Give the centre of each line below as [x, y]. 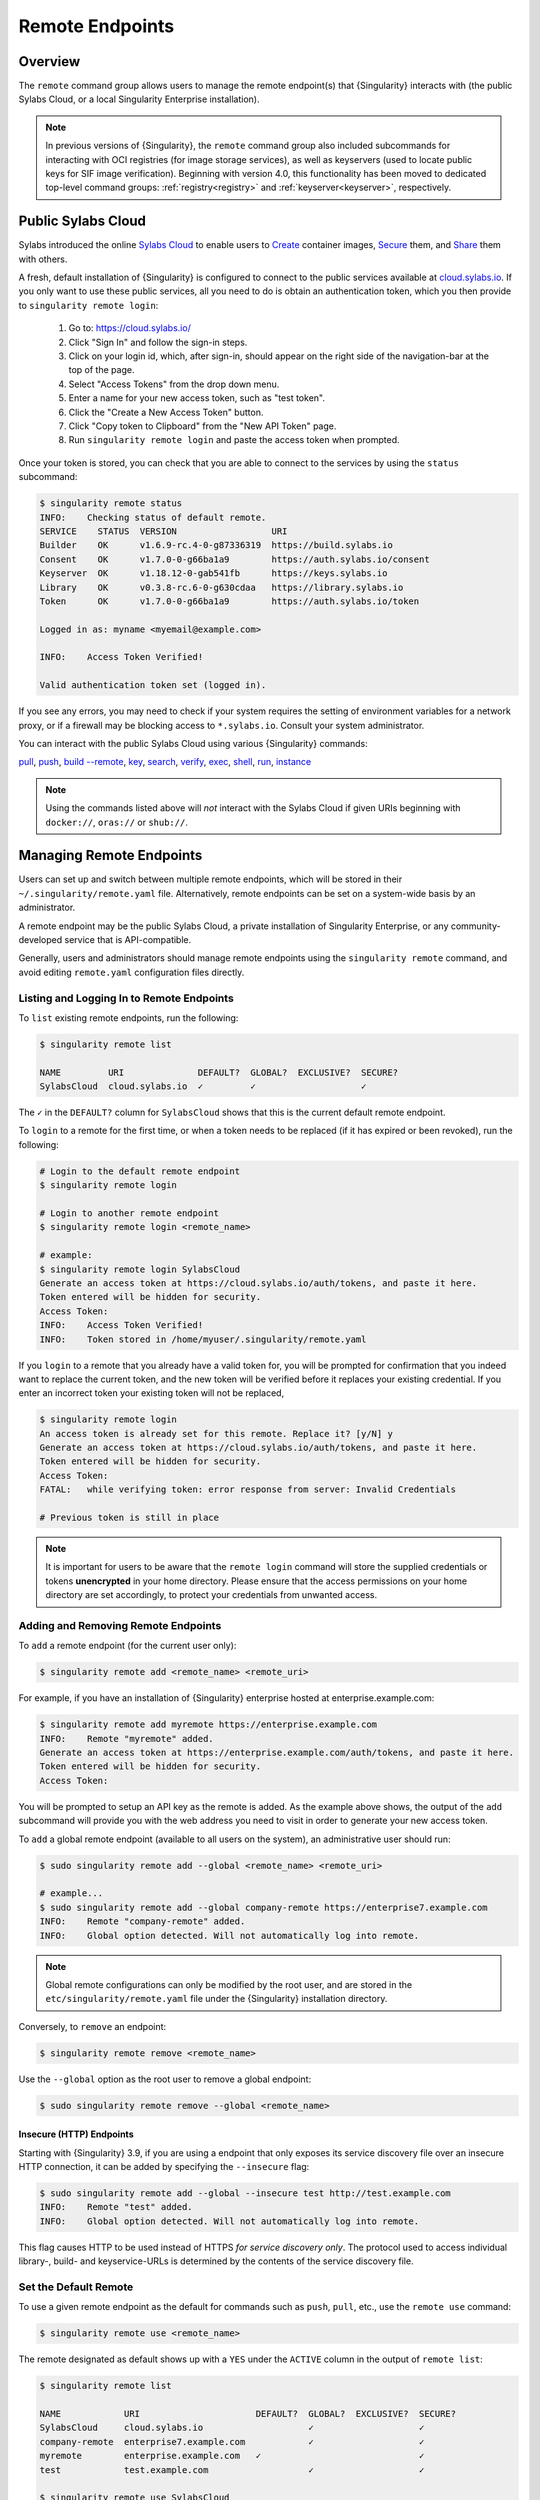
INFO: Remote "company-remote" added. [142, 1921]
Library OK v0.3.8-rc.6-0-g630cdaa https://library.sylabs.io [221, 587]
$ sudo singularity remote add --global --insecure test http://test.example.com [245, 2193]
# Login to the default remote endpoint [139, 1171]
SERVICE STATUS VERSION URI [163, 531]
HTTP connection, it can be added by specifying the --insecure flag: [164, 2167]
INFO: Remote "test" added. [116, 2207]
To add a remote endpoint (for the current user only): [127, 1646]
